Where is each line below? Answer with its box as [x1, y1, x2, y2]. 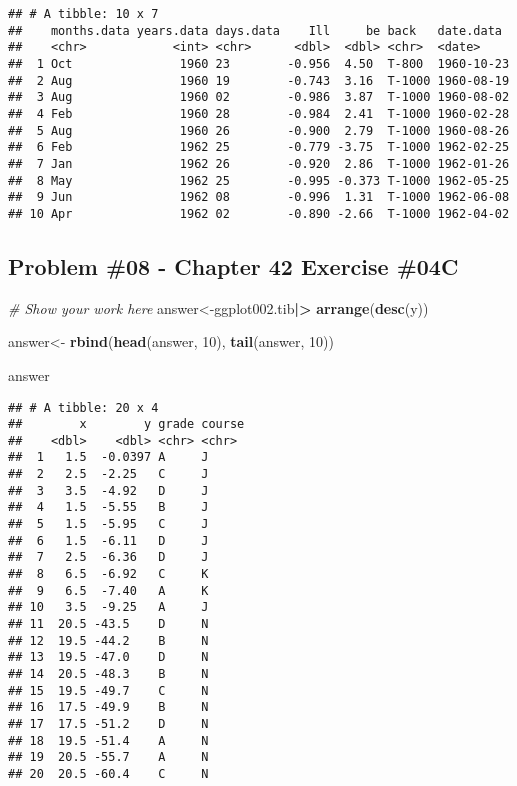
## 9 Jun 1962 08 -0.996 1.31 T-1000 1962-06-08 [8, 190, 510, 205]
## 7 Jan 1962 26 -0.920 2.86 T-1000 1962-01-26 [8, 156, 510, 171]
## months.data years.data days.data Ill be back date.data [8, 23, 502, 38]
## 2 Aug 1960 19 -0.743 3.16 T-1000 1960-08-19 [8, 73, 510, 88]
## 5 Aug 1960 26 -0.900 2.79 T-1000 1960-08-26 [8, 123, 510, 138]
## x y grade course [8, 417, 245, 432]
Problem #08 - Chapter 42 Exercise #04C [8, 250, 459, 281]
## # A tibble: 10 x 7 [8, 7, 159, 21]
